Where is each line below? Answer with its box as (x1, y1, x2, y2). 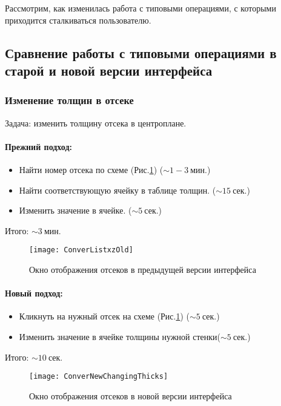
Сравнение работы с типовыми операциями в (5, 43, 277, 62)
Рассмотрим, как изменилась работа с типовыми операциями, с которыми (5, 2, 276, 14)
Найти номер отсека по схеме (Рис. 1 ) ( (19, 163, 164, 175)
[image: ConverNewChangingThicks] (29, 372, 168, 381)
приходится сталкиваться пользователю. (5, 13, 151, 26)
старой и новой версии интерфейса (5, 61, 213, 79)
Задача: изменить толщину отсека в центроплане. (5, 116, 187, 129)
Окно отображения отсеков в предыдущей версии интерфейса (29, 263, 256, 275)
